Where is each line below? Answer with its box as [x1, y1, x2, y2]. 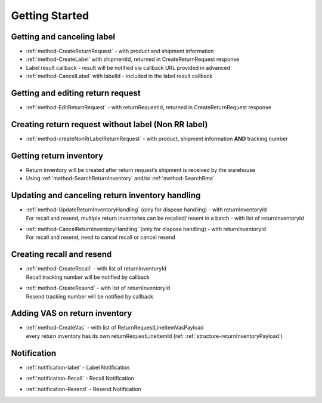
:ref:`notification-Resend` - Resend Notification [26, 386, 141, 393]
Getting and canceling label [11, 32, 116, 42]
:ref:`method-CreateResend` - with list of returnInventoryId [26, 284, 170, 292]
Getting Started [11, 9, 89, 22]
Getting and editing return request [11, 88, 141, 99]
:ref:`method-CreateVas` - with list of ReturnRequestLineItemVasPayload [26, 324, 204, 331]
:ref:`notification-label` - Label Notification [26, 364, 130, 371]
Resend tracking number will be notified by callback [26, 293, 153, 300]
